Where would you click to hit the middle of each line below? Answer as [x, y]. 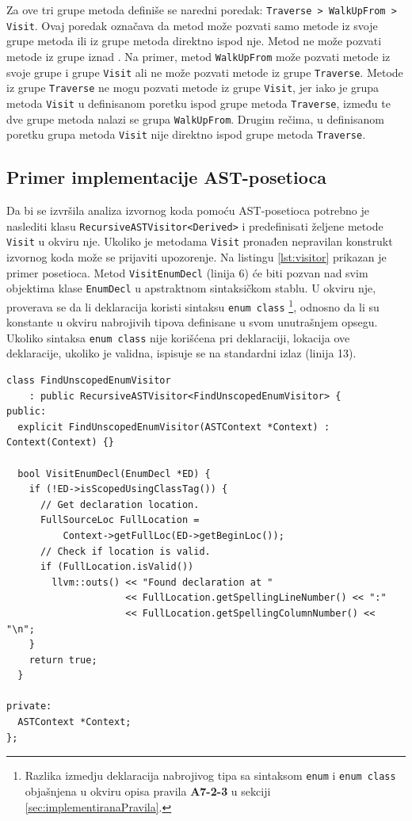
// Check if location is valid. [125, 551]
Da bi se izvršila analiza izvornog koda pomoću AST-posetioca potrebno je [188, 210]
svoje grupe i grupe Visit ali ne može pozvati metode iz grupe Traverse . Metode [205, 72]
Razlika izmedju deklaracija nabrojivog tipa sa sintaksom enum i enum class [210, 775]
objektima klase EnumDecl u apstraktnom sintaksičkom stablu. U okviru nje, [191, 288]
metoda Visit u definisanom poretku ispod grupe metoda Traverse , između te [198, 103]
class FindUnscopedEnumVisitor [89, 381]
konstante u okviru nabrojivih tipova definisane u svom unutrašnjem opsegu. [192, 322]
